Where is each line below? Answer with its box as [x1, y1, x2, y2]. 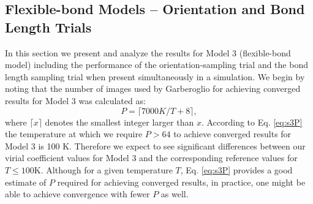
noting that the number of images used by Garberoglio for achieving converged [5, 82, 301, 95]
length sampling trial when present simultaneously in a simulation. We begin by [5, 70, 305, 83]
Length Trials [5, 17, 92, 36]
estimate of [5, 175, 47, 188]
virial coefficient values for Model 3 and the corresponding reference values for [5, 151, 298, 164]
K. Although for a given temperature [34, 163, 173, 176]
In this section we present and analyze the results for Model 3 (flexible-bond [5, 46, 291, 59]
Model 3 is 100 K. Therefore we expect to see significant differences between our [5, 139, 306, 152]
